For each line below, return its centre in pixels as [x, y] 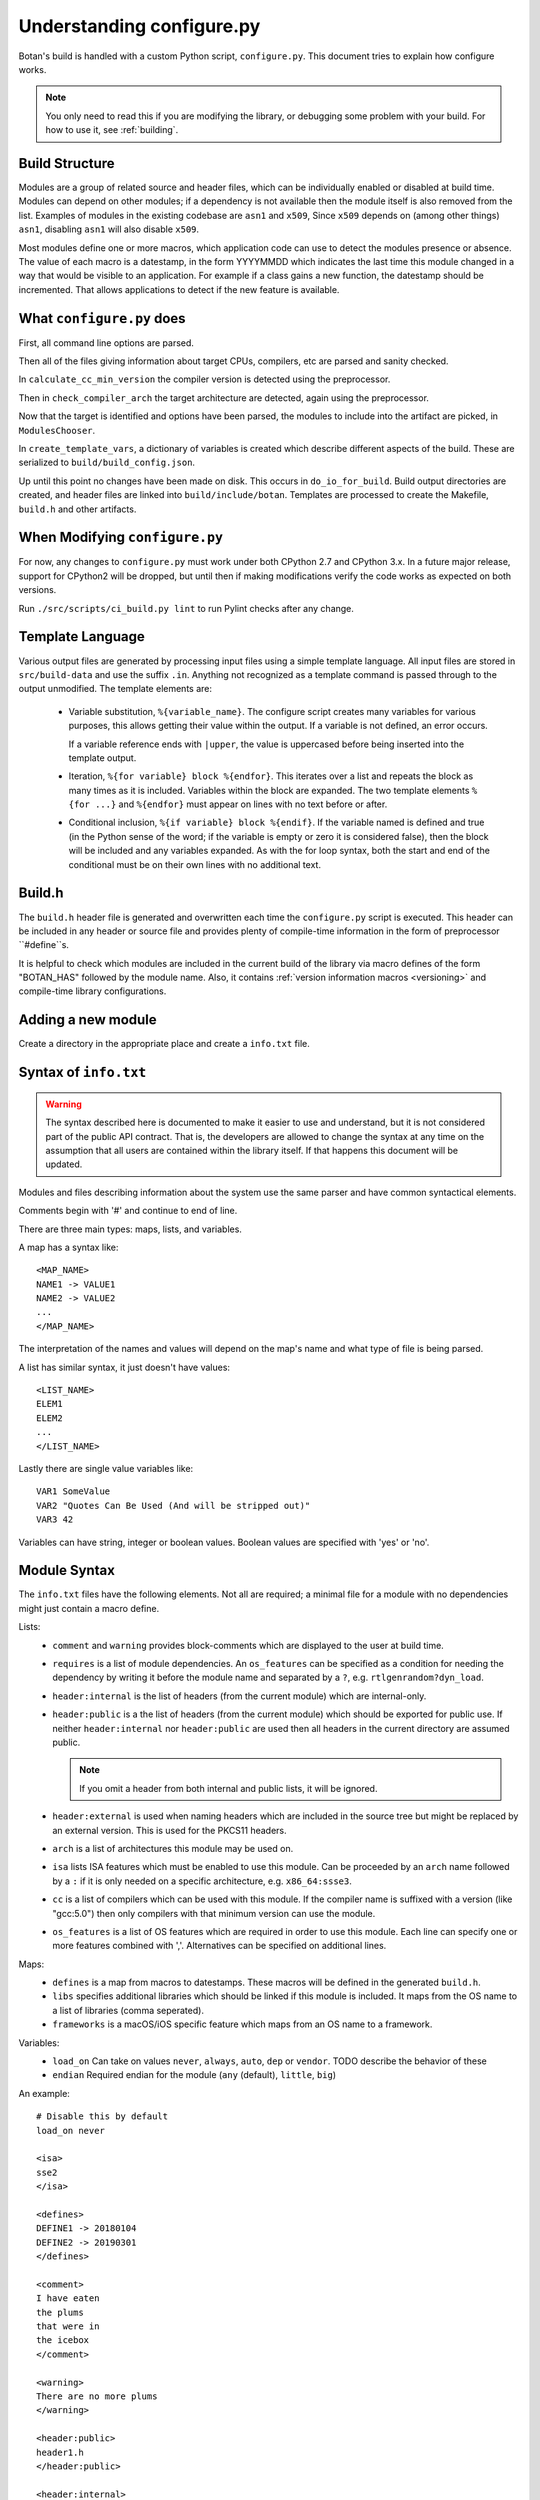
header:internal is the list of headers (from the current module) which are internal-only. [239, 1696]
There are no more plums [97, 2396]
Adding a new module [87, 1020]
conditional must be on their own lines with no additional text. [195, 864]
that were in [68, 2326]
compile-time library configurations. [92, 991]
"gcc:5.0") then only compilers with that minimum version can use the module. [214, 1913]
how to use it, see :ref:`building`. [112, 130]
